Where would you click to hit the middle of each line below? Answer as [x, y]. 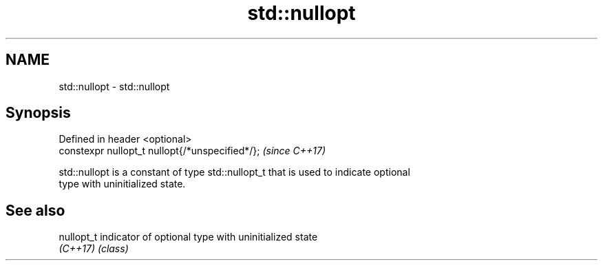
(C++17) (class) [94, 249]
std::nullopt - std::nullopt [114, 86]
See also [35, 210]
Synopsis [38, 113]
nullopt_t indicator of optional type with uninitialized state [188, 237]
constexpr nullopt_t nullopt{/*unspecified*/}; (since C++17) [192, 151]
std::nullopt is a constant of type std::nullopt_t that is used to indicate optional [234, 172]
